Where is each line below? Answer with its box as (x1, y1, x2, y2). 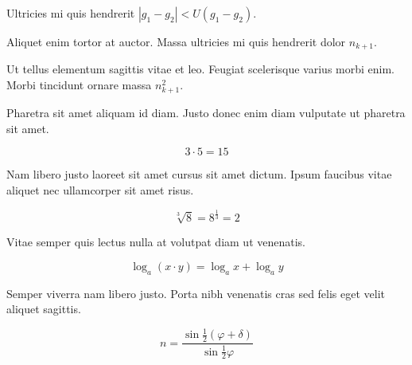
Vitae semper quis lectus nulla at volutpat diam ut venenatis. (6, 234, 306, 250)
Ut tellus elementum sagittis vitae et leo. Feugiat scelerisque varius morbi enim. (6, 61, 395, 77)
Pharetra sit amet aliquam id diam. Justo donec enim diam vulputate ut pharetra (6, 104, 406, 121)
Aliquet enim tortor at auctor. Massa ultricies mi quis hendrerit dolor (6, 33, 346, 49)
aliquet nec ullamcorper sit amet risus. (6, 181, 194, 198)
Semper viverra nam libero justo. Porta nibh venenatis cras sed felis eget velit (6, 285, 386, 301)
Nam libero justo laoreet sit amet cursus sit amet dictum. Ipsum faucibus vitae (6, 166, 392, 182)
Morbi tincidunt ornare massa (6, 77, 152, 93)
